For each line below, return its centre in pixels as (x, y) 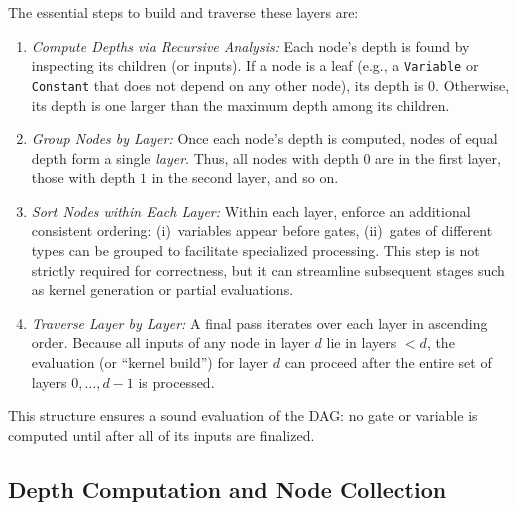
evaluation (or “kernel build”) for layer (150, 362)
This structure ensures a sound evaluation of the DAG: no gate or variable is (243, 415)
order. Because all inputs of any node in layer (170, 342)
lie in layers (361, 342)
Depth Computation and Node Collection (227, 488)
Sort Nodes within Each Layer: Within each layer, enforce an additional (251, 210)
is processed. (176, 381)
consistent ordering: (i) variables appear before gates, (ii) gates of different (262, 230)
